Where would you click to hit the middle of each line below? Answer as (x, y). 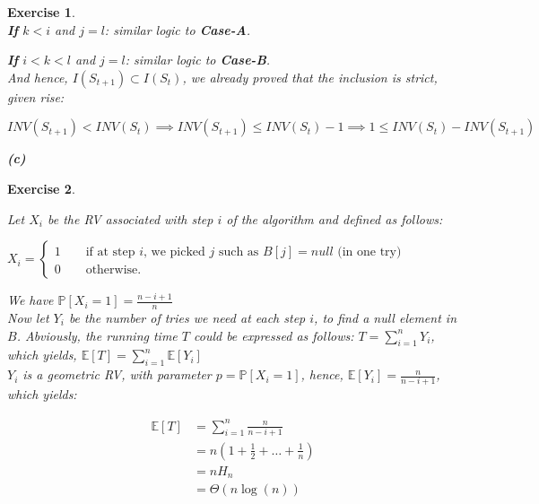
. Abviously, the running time (97, 335)
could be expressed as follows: (274, 335)
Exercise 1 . (41, 12)
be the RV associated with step (130, 218)
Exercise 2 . (41, 188)
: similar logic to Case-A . (177, 29)
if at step (110, 252)
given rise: (36, 96)
